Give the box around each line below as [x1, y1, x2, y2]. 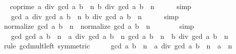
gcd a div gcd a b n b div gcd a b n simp [11, 11, 179, 21]
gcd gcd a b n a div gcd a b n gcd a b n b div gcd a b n [11, 30, 228, 41]
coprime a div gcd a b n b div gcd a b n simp [10, 1, 192, 11]
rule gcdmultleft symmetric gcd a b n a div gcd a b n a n [4, 40, 232, 51]
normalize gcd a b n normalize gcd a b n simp [4, 21, 194, 31]
